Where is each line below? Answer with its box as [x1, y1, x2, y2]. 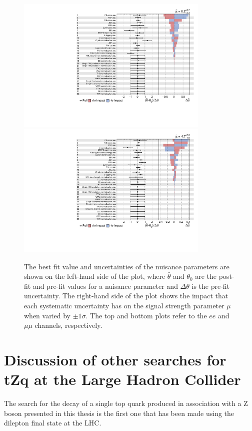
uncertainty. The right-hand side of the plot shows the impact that [24, 290, 228, 301]
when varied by [24, 310, 70, 320]
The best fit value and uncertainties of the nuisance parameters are [24, 261, 229, 271]
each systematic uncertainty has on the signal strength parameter [24, 300, 224, 310]
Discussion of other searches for [4, 349, 226, 369]
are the [195, 271, 217, 281]
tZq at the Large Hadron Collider [4, 369, 241, 389]
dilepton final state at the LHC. [4, 417, 101, 428]
